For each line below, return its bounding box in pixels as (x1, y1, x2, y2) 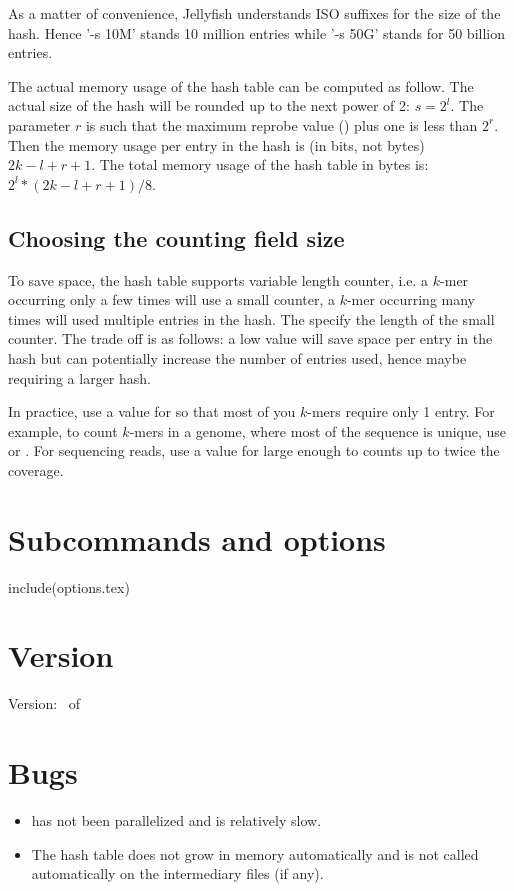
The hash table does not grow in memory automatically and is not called (31, 843, 479, 864)
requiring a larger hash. (8, 367, 151, 388)
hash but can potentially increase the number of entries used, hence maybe (8, 347, 467, 368)
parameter (8, 114, 71, 135)
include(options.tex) (8, 576, 130, 597)
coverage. (8, 459, 64, 480)
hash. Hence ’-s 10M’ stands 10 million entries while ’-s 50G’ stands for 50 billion (8, 22, 505, 43)
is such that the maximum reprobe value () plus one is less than (85, 114, 478, 135)
